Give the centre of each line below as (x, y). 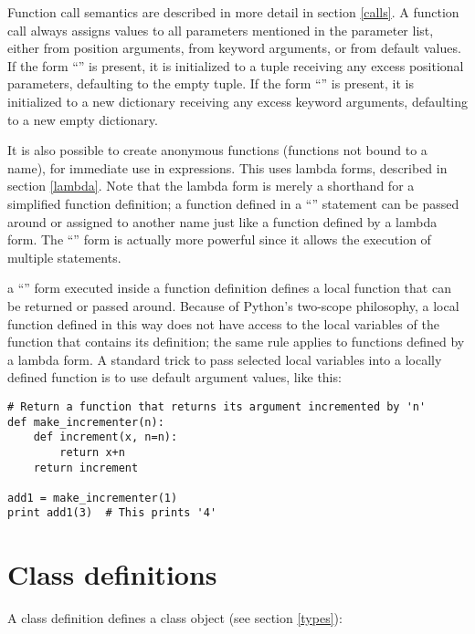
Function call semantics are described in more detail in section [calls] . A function (233, 12)
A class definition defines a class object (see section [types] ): (175, 618)
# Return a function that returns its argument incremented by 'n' (217, 406)
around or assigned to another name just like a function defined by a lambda (222, 221)
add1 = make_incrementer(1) (93, 498)
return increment (86, 468)
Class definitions (112, 574)
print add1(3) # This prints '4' (112, 513)
